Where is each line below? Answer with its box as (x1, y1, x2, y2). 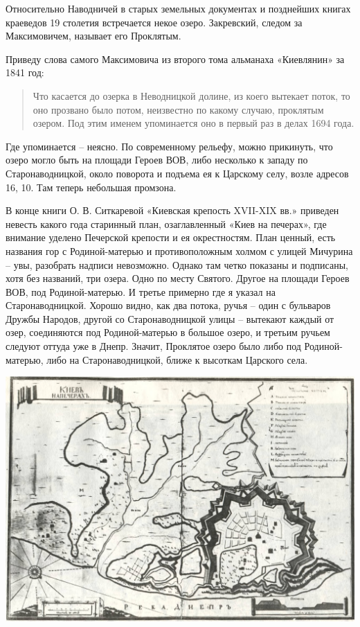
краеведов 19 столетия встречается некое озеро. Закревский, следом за (6, 15, 303, 29)
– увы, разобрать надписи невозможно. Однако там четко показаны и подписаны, (6, 257, 348, 272)
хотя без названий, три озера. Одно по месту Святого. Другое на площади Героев (6, 271, 350, 285)
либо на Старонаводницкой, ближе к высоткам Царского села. (46, 352, 308, 367)
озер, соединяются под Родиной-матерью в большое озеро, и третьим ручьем (6, 325, 330, 339)
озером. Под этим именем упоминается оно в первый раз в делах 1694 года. (33, 116, 354, 130)
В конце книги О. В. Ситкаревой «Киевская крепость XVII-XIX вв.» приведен (6, 203, 339, 218)
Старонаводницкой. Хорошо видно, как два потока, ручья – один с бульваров (6, 298, 331, 312)
